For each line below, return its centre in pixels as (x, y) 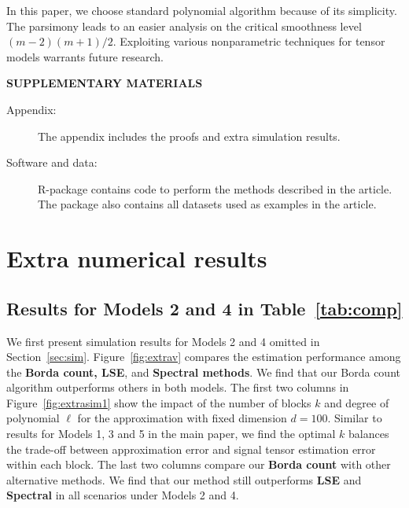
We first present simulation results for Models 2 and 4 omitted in (163, 341)
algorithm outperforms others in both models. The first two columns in (178, 387)
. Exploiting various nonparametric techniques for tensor (249, 41)
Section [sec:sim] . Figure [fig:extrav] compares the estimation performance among (204, 357)
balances (369, 434)
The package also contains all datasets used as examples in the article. (207, 204)
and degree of (357, 402)
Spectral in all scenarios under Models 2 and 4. (123, 495)
